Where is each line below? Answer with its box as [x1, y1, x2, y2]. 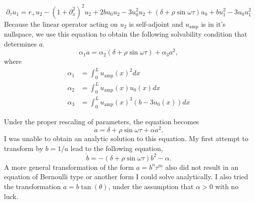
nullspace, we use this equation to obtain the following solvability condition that [4, 28, 248, 39]
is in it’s [201, 18, 226, 29]
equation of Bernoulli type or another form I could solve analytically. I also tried [4, 171, 248, 182]
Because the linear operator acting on [4, 18, 118, 29]
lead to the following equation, [70, 143, 163, 153]
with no [215, 181, 239, 192]
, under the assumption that [108, 181, 194, 192]
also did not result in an [165, 161, 239, 172]
